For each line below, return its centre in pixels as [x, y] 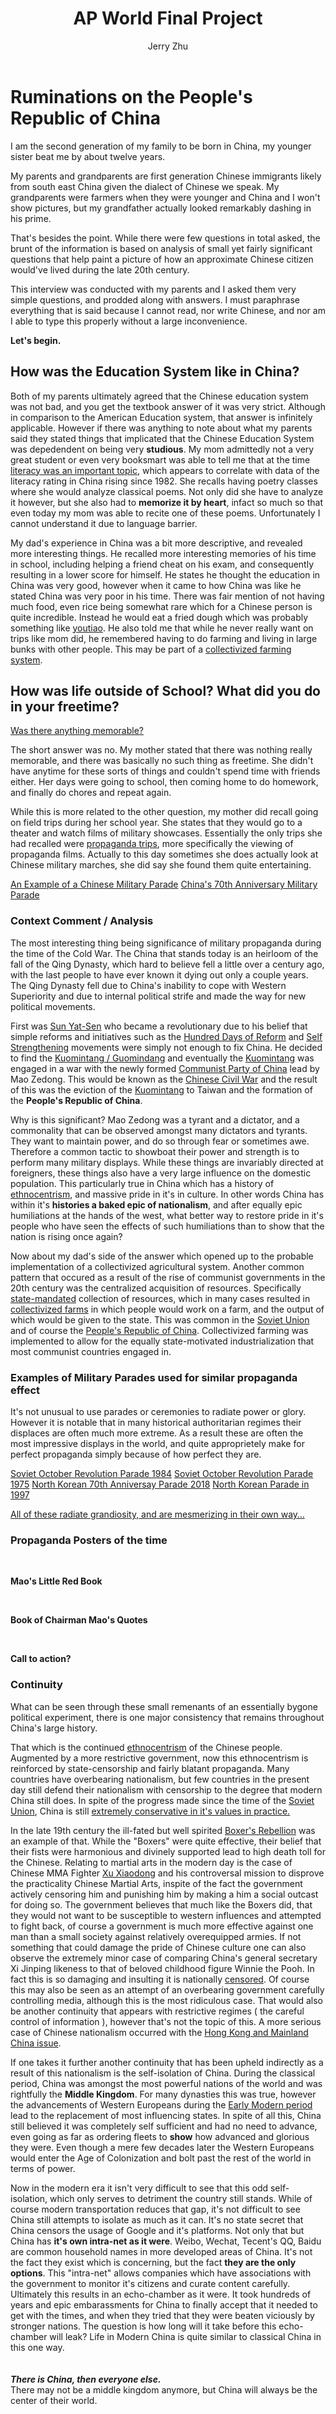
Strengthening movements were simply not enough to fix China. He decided [166, 1047]
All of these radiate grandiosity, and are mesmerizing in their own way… [157, 1514]
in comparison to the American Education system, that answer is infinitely [161, 417]
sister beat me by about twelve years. [88, 156]
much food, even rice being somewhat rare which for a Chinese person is [161, 606]
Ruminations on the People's [131, 96]
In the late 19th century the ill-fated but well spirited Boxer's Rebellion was [163, 1830]
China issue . [36, 2043]
